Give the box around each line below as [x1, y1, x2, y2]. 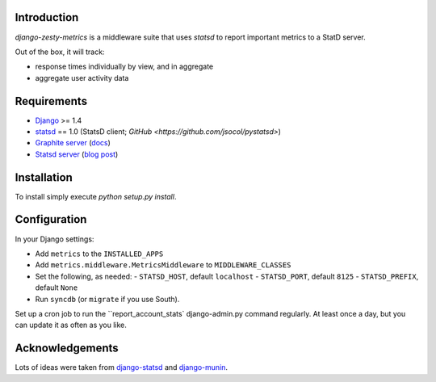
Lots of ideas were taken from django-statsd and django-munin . [15, 363, 228, 372]
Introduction [15, 10, 79, 24]
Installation [15, 170, 73, 184]
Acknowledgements [15, 342, 119, 355]
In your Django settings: [15, 234, 94, 244]
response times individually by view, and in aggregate [35, 61, 214, 72]
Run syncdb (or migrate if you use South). [35, 294, 180, 304]
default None [35, 283, 78, 292]
